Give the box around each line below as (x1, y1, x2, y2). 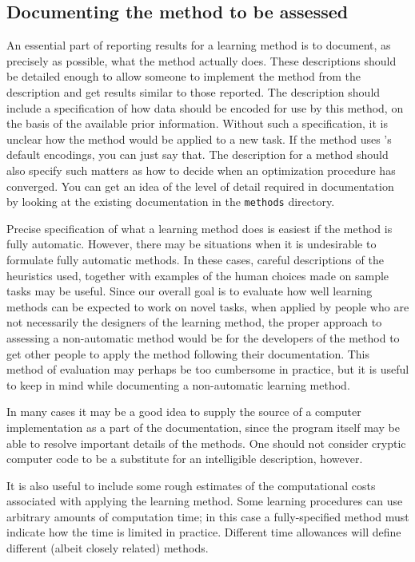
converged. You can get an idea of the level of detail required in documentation (6, 177, 394, 194)
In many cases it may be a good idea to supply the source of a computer (6, 403, 361, 420)
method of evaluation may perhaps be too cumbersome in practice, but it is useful (6, 361, 409, 378)
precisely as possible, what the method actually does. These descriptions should (6, 52, 397, 69)
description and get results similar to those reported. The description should (6, 83, 381, 100)
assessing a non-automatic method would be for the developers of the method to (6, 329, 400, 346)
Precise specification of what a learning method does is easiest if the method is (6, 220, 393, 236)
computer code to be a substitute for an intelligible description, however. (6, 450, 363, 467)
